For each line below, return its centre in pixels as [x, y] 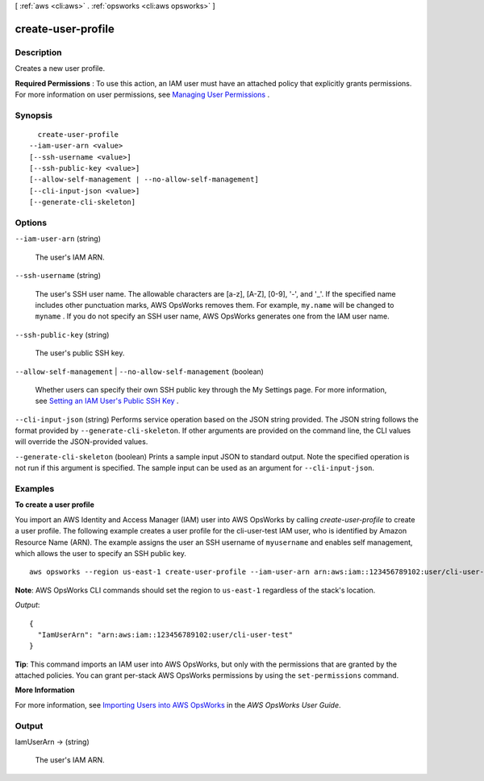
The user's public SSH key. [80, 353]
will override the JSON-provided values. [81, 442]
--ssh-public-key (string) [62, 334]
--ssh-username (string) [58, 276]
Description [38, 52]
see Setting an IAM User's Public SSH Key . [107, 401]
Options [31, 223]
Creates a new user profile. [60, 69]
